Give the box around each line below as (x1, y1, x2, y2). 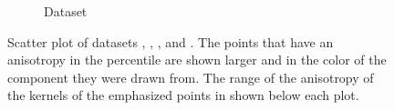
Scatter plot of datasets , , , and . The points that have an (7, 32, 334, 51)
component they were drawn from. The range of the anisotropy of (7, 67, 374, 86)
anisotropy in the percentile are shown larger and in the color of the (7, 50, 387, 69)
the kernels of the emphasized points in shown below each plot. (7, 85, 359, 105)
